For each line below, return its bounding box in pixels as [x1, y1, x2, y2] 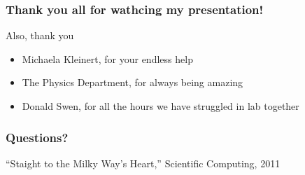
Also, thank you [6, 28, 74, 43]
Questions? [6, 128, 69, 146]
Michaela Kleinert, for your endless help [22, 51, 193, 66]
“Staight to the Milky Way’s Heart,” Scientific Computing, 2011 [6, 155, 281, 170]
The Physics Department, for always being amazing [22, 75, 243, 90]
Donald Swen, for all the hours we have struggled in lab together [22, 99, 299, 113]
